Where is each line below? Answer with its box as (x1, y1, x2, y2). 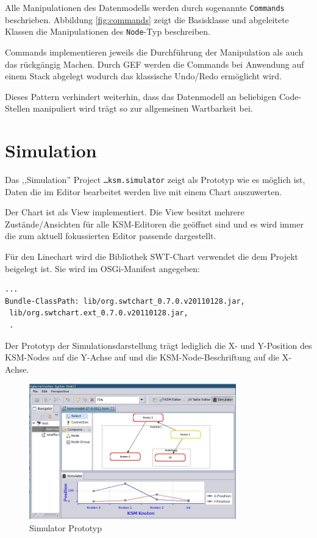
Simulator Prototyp (29, 521, 102, 534)
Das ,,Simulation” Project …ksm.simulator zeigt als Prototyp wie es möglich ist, (5, 173, 305, 185)
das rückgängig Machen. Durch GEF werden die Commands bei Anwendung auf (5, 57, 304, 70)
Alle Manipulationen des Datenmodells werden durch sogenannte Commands (5, 1, 285, 13)
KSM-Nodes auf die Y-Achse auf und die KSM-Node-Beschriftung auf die (5, 351, 280, 364)
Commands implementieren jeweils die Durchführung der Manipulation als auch (5, 45, 304, 58)
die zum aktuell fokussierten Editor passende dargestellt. (5, 229, 216, 242)
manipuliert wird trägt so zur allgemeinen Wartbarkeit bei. (32, 102, 253, 115)
